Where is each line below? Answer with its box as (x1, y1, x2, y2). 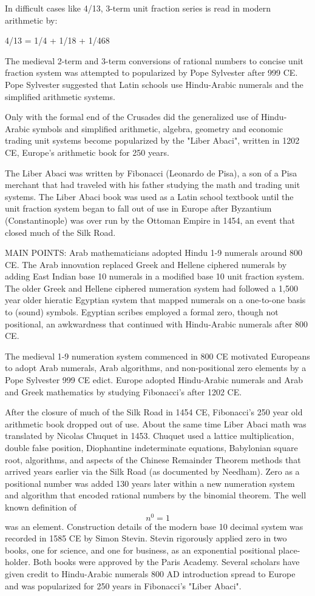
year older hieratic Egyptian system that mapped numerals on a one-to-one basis (5, 293, 306, 306)
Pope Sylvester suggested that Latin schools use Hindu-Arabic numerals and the (5, 78, 303, 90)
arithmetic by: (5, 13, 58, 26)
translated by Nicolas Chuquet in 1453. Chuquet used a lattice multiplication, (5, 429, 294, 442)
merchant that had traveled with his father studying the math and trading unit (5, 178, 300, 191)
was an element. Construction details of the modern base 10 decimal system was (5, 520, 303, 532)
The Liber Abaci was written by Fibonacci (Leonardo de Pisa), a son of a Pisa (5, 166, 297, 179)
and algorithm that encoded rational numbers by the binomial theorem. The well (5, 489, 307, 501)
